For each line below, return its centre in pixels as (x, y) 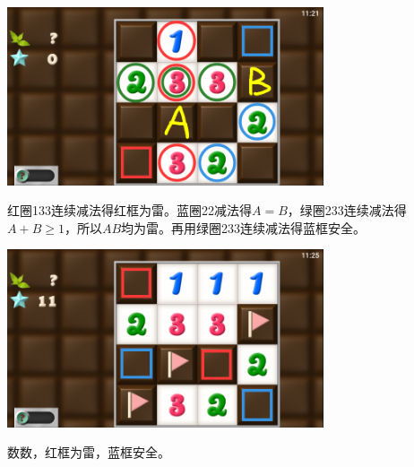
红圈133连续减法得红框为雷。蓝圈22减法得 (129, 210)
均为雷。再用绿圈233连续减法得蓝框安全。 (244, 227)
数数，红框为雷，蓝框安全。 (89, 452)
